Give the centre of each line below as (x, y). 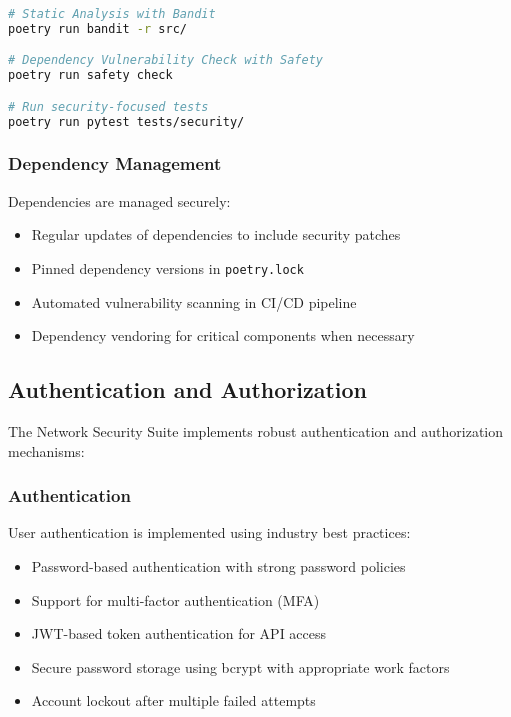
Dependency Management (115, 163)
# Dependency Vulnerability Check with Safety (165, 60)
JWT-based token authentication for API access (179, 633)
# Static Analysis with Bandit (112, 14)
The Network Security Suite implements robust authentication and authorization (256, 431)
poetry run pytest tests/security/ (126, 121)
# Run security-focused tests (108, 106)
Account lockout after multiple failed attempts (173, 700)
